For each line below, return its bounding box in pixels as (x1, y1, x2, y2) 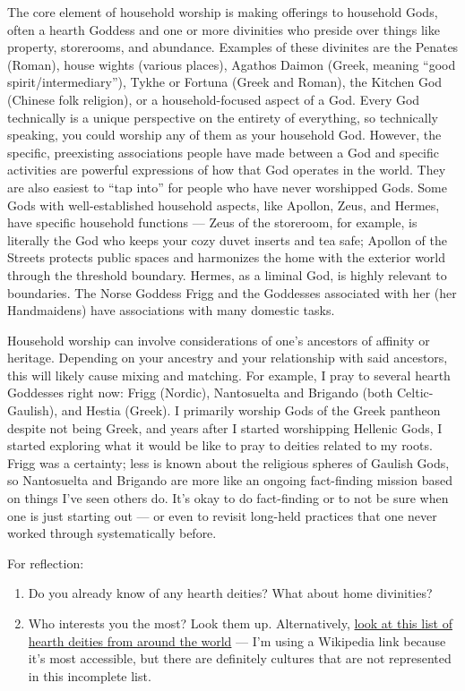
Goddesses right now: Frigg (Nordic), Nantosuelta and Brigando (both (7, 383, 393, 402)
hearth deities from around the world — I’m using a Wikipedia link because (28, 631, 446, 650)
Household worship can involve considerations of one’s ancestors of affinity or (7, 330, 430, 349)
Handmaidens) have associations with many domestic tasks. (7, 301, 335, 320)
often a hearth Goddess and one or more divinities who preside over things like (7, 20, 440, 38)
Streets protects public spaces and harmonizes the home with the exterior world (7, 248, 446, 267)
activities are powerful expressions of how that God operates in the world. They (7, 160, 446, 179)
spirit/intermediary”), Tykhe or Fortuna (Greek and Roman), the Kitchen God (7, 73, 443, 91)
